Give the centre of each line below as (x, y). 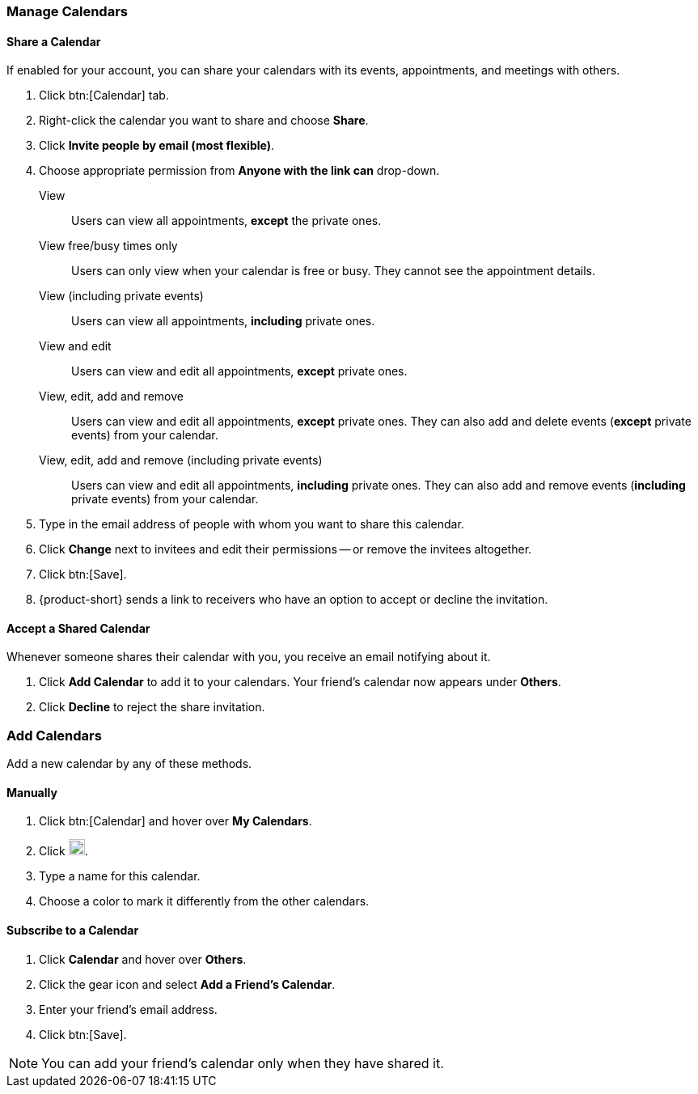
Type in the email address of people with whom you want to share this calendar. (252, 524)
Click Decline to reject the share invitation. (152, 707)
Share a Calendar (54, 41)
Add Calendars (54, 735)
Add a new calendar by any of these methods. (129, 764)
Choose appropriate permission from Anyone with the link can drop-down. (239, 171)
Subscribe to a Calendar (73, 931)
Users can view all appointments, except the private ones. (226, 221)
